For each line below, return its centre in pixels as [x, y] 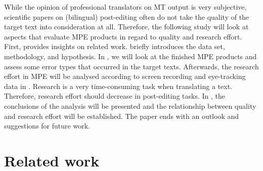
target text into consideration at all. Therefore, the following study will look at [126, 27]
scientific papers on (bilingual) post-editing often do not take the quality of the [127, 16]
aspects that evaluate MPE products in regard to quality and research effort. [123, 36]
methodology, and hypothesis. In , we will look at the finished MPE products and [130, 56]
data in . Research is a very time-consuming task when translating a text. [118, 86]
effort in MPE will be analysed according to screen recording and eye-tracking [125, 76]
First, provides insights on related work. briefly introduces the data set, [115, 46]
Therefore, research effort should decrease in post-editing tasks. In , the [115, 96]
